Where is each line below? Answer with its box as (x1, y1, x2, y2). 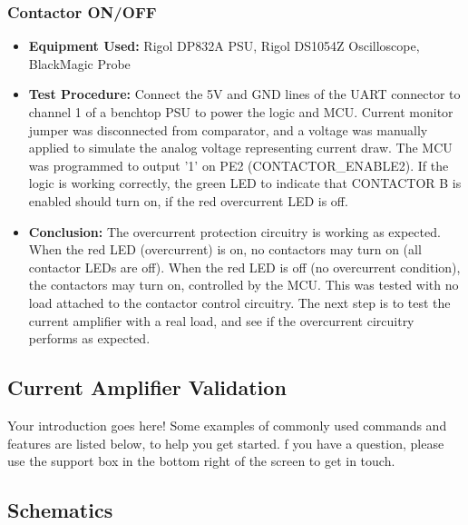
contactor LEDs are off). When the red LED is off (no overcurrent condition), (28, 257, 461, 276)
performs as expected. (28, 329, 151, 348)
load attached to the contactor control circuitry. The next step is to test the (28, 292, 451, 312)
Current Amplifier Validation (7, 373, 287, 401)
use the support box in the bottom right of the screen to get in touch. (7, 451, 395, 471)
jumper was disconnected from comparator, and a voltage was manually (28, 120, 428, 139)
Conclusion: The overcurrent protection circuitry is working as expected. (28, 222, 441, 241)
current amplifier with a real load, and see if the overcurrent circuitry (28, 311, 414, 330)
